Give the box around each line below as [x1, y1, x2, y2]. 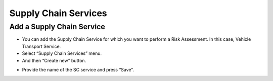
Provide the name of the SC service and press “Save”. [22, 66, 134, 72]
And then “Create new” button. [22, 57, 86, 63]
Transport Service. [22, 43, 61, 49]
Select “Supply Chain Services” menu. [22, 50, 102, 56]
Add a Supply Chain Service [9, 22, 106, 31]
